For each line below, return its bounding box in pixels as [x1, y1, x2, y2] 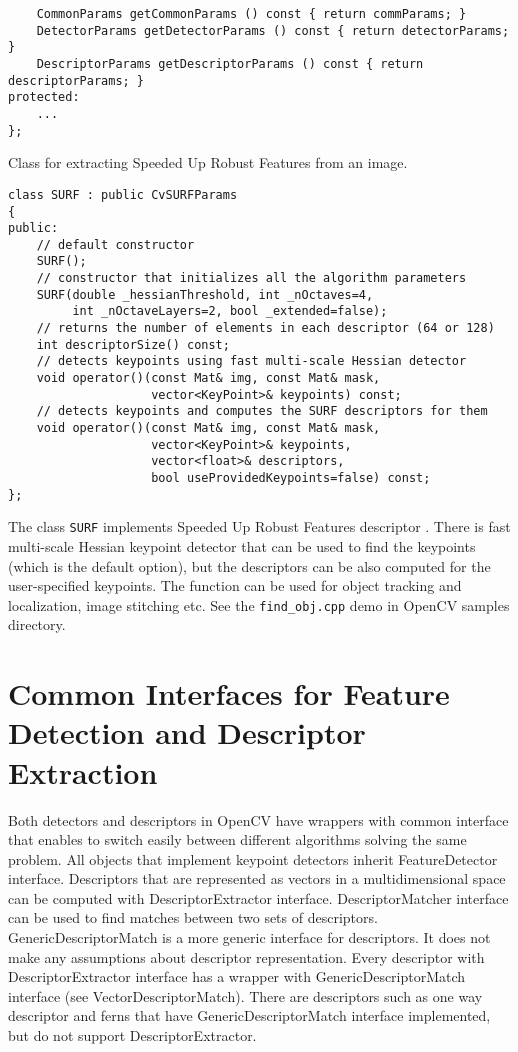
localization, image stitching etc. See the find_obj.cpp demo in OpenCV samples [8, 594, 510, 615]
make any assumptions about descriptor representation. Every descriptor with [8, 946, 485, 967]
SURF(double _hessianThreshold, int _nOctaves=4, [36, 287, 374, 302]
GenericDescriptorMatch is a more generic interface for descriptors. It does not [8, 927, 491, 948]
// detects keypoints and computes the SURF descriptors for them [36, 404, 488, 419]
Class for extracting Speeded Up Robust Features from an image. [8, 152, 408, 173]
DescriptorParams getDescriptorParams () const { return [36, 56, 424, 71]
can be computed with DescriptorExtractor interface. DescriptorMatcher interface [8, 887, 509, 908]
